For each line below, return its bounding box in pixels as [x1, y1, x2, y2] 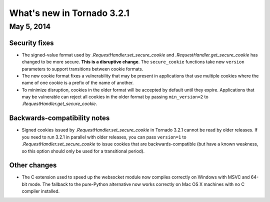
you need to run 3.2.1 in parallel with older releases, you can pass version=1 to [21, 134, 187, 140]
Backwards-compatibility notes [9, 114, 110, 122]
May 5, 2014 [9, 22, 51, 31]
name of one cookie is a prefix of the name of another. [21, 80, 134, 86]
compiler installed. [21, 188, 60, 194]
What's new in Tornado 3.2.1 [9, 7, 130, 18]
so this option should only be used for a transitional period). [21, 148, 145, 154]
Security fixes [9, 38, 54, 47]
